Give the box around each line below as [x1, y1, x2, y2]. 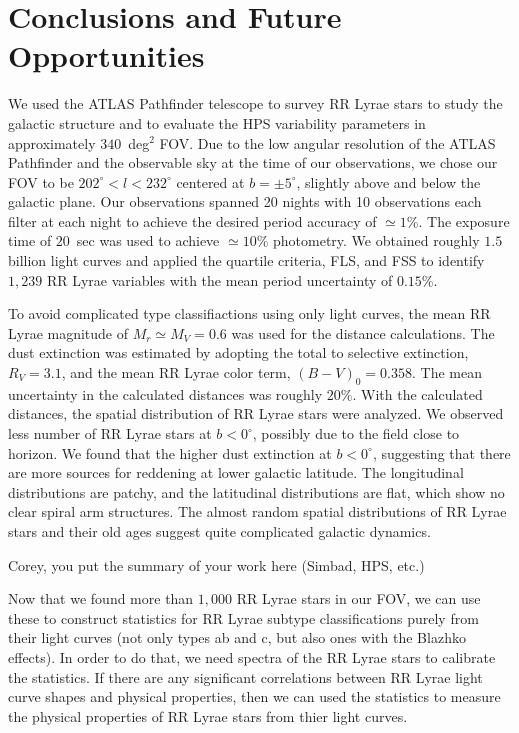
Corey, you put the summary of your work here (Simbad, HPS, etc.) [8, 554, 425, 575]
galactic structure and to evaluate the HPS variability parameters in [8, 112, 426, 133]
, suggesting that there [372, 442, 511, 463]
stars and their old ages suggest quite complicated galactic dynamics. [8, 520, 431, 541]
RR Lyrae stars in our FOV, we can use [236, 588, 481, 609]
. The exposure [418, 210, 510, 231]
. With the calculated [352, 383, 483, 404]
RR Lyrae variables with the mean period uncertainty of [46, 269, 393, 290]
